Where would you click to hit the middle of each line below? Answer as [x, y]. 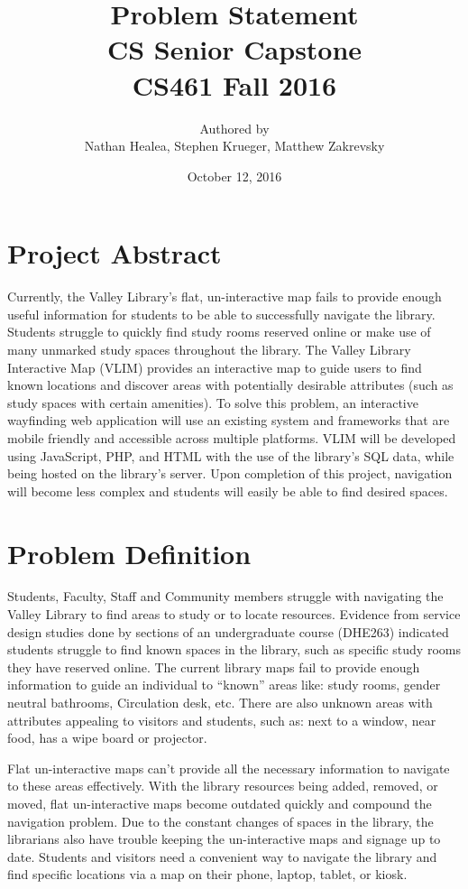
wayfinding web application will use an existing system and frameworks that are [229, 420]
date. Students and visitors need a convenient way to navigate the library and [222, 856]
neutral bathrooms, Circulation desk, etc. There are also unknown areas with [220, 703]
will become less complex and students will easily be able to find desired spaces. [228, 491]
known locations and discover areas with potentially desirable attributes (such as [230, 385]
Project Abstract [115, 253]
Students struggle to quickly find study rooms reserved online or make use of [219, 332]
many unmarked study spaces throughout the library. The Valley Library [209, 349]
